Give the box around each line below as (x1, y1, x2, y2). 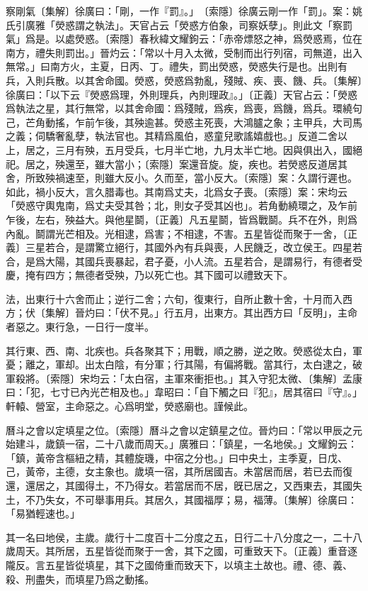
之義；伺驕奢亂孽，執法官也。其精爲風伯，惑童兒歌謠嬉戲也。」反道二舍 (6, 128, 338, 143)
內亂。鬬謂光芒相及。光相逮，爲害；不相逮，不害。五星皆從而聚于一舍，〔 (6, 226, 347, 241)
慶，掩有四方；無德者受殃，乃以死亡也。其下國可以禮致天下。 (6, 267, 293, 282)
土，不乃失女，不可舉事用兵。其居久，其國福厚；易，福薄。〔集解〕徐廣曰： (6, 492, 357, 507)
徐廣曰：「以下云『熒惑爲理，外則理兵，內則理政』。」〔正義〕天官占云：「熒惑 (6, 87, 357, 101)
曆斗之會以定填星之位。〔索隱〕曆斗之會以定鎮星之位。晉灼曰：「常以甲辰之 (6, 422, 352, 437)
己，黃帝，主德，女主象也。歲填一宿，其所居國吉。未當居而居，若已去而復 (6, 464, 352, 479)
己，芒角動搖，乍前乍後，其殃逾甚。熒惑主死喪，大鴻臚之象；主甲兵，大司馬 (6, 114, 362, 129)
